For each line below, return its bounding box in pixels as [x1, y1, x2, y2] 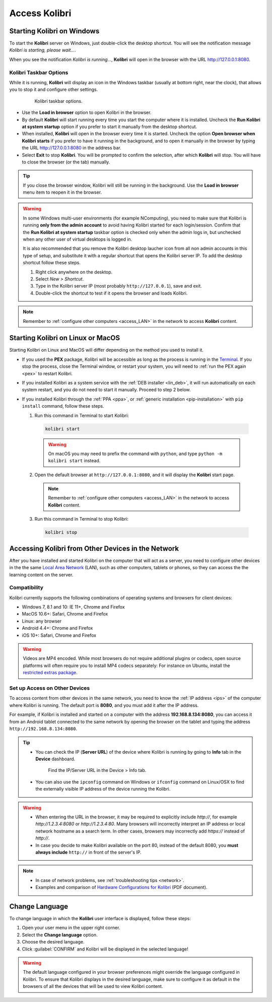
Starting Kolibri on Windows [9, 27, 100, 35]
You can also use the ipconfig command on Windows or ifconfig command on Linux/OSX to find [35, 778, 244, 785]
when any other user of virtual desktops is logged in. [23, 236, 132, 242]
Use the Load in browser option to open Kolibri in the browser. [22, 109, 152, 116]
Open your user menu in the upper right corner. [22, 925, 120, 931]
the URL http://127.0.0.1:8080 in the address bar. [22, 145, 122, 151]
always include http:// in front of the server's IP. [35, 849, 142, 855]
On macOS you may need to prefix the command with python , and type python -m [48, 451, 223, 457]
